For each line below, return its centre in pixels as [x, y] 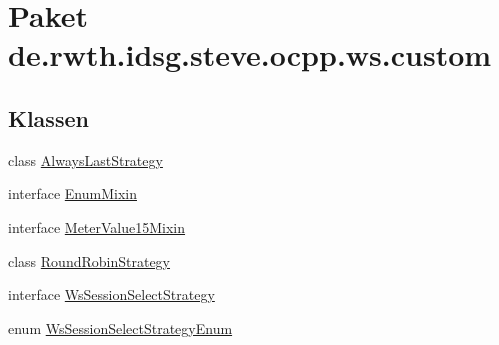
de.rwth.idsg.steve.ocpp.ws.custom [250, 54]
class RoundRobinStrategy [89, 260]
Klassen [48, 117]
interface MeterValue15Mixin [97, 226]
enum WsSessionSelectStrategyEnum [120, 327]
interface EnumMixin [72, 193]
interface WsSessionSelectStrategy [111, 294]
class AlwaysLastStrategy [85, 159]
